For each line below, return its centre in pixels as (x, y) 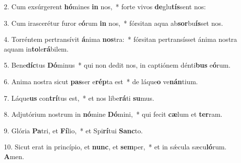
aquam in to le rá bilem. (36, 48)
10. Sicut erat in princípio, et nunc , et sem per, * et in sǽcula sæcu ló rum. (115, 147)
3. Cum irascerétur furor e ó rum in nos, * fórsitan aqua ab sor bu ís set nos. (113, 23)
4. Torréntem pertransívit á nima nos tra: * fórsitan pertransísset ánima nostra (120, 39)
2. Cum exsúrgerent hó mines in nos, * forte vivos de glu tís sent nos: (105, 6)
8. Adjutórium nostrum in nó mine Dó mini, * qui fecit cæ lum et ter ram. (113, 114)
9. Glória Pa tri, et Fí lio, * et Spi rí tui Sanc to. (73, 130)
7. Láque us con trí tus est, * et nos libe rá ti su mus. (79, 98)
